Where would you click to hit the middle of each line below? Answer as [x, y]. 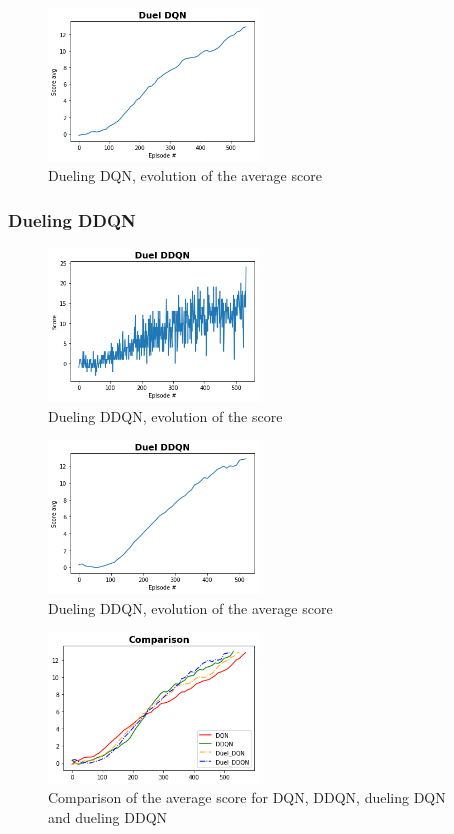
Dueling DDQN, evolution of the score [165, 415]
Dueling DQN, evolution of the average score [185, 175]
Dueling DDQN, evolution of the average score [190, 607]
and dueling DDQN [108, 816]
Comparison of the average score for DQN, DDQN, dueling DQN [247, 797]
